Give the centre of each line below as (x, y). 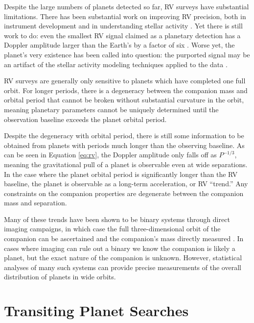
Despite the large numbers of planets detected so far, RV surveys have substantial (127, 6)
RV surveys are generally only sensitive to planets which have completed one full (125, 81)
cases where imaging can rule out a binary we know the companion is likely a (120, 248)
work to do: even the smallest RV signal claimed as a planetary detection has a (122, 35)
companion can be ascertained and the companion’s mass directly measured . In (124, 238)
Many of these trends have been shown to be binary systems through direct (117, 219)
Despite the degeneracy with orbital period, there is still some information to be (124, 136)
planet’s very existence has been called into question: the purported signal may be (127, 54)
